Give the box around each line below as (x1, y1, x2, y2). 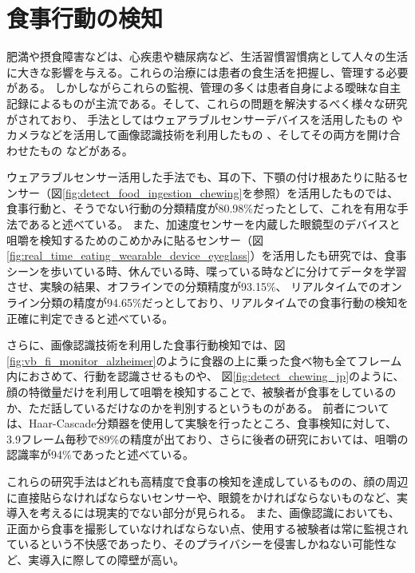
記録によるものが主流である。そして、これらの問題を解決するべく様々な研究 (6, 94, 408, 111)
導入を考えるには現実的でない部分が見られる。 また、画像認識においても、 (6, 504, 400, 521)
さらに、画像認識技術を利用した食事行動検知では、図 (6, 336, 286, 353)
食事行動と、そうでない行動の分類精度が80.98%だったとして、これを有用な (6, 200, 397, 217)
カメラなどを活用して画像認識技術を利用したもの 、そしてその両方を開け (6, 126, 389, 143)
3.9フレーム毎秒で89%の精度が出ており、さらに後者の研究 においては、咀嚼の (6, 430, 409, 447)
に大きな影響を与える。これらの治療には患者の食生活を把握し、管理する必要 (6, 63, 409, 80)
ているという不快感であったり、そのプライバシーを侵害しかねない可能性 (6, 535, 386, 552)
